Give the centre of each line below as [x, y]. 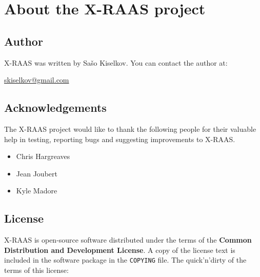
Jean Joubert [37, 173]
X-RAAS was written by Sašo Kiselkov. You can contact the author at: [116, 62]
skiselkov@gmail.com [37, 80]
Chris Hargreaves [43, 156]
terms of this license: [36, 270]
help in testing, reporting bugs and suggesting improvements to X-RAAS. [120, 139]
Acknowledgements [55, 107]
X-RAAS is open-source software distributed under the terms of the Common [128, 240]
